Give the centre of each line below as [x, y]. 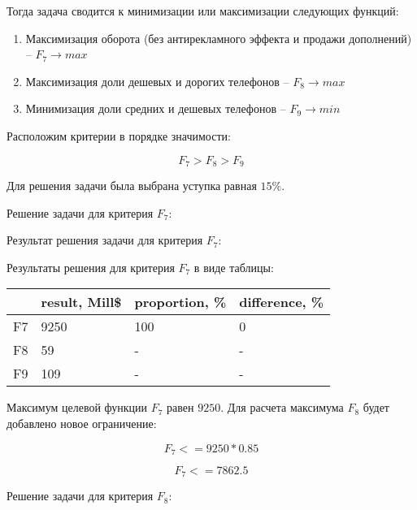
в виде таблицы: [234, 267]
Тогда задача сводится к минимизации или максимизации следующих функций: [203, 11]
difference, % [282, 302]
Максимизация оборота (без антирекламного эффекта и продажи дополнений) [219, 38]
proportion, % [180, 302]
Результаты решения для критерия [91, 267]
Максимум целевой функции [77, 407]
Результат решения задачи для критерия [105, 240]
